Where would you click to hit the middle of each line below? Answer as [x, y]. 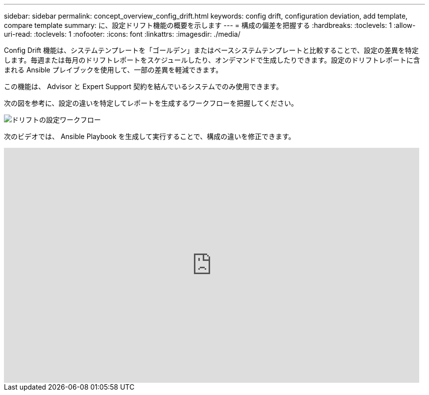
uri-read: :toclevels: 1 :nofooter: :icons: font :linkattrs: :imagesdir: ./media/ [122, 34]
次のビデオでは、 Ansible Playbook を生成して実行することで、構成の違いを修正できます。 [150, 136]
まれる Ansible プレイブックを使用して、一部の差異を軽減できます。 [113, 70]
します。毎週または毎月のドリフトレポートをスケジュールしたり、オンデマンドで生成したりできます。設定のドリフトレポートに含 [212, 60]
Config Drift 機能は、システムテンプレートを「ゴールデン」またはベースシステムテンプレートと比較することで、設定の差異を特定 [211, 50]
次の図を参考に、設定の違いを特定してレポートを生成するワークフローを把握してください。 [151, 103]
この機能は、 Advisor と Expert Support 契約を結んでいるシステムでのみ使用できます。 [143, 86]
